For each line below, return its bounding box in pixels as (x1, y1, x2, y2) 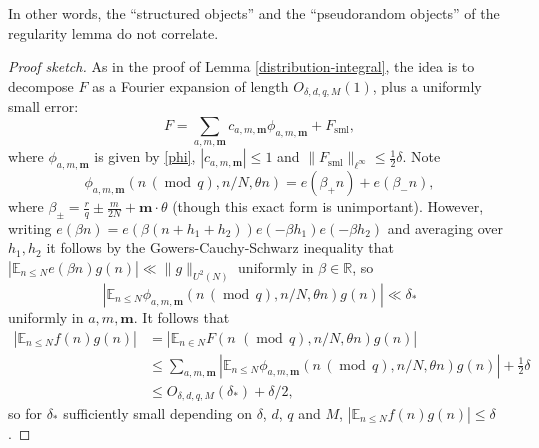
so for (8, 403, 42, 424)
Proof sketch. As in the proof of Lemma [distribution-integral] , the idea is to (8, 56, 475, 77)
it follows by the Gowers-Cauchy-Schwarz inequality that (46, 237, 395, 258)
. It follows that (133, 306, 230, 327)
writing (8, 217, 52, 238)
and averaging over (387, 217, 503, 238)
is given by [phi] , (94, 146, 196, 167)
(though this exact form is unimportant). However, (172, 196, 484, 217)
